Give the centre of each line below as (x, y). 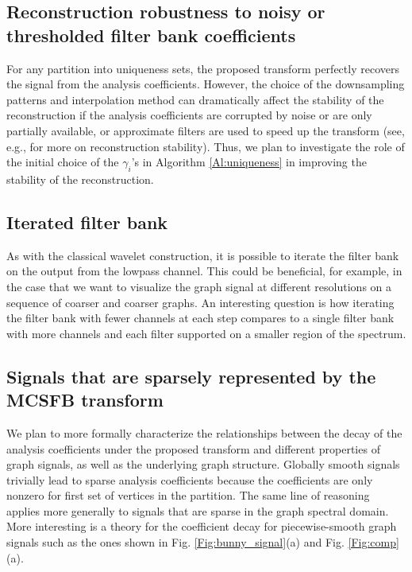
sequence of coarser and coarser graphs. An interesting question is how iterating (200, 302)
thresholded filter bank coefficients (151, 35)
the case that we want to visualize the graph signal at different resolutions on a (199, 286)
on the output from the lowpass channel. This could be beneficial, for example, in (204, 271)
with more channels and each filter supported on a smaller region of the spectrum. (206, 333)
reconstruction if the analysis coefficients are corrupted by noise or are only (189, 115)
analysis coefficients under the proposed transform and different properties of (193, 448)
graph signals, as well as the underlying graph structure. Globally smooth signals (203, 464)
